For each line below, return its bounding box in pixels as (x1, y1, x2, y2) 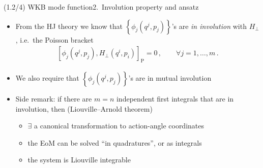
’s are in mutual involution (128, 73, 212, 83)
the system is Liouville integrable (27, 154, 131, 165)
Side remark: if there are (15, 93, 92, 104)
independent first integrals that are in (116, 93, 234, 104)
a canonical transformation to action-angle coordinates (34, 120, 204, 131)
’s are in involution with (171, 20, 247, 31)
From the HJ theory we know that (15, 20, 123, 31)
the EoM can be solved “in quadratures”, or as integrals (27, 137, 202, 148)
